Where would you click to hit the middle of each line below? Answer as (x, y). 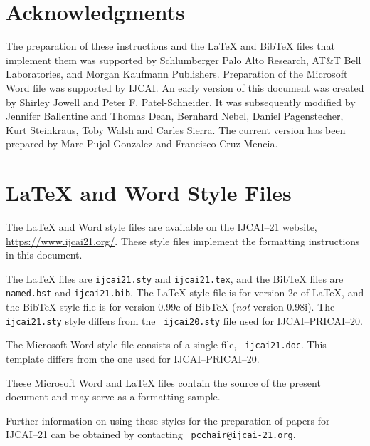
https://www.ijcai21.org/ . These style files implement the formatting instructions (183, 240)
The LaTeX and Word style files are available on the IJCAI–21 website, (162, 227)
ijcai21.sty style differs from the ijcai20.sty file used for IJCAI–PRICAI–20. (184, 320)
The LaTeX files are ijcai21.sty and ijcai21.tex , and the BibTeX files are (175, 278)
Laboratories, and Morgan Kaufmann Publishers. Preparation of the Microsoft (177, 74)
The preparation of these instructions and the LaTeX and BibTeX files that (170, 46)
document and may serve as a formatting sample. (113, 396)
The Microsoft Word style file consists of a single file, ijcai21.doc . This (166, 344)
